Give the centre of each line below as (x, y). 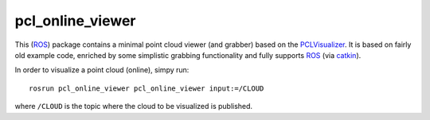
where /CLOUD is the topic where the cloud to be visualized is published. (134, 106)
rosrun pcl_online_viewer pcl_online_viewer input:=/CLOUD (147, 88)
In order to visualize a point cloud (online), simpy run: (102, 70)
